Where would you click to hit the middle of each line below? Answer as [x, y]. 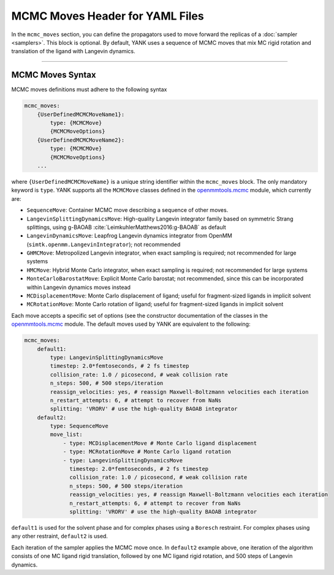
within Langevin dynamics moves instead [79, 287]
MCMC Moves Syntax [54, 75]
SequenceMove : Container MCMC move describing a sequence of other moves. [127, 210]
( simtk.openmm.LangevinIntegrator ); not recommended [104, 244]
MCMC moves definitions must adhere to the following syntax [89, 89]
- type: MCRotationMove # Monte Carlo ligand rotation [147, 452]
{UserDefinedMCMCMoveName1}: [81, 114]
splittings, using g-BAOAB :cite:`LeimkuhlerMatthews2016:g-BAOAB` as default [126, 227]
